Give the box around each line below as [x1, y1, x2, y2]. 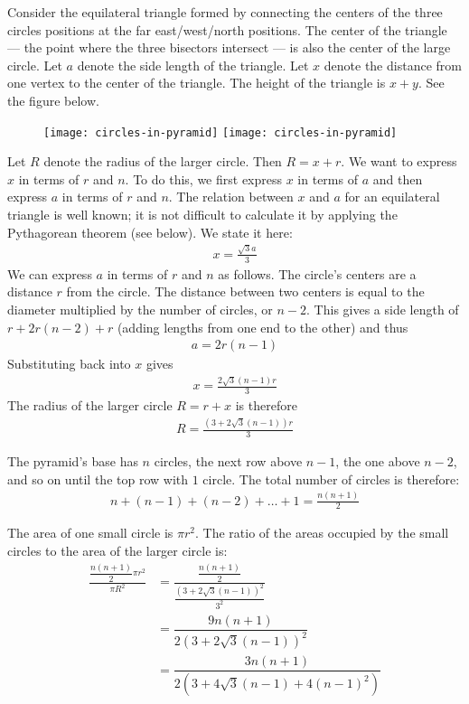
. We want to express [341, 152, 457, 171]
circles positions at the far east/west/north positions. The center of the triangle [7, 20, 447, 39]
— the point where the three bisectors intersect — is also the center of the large [7, 38, 451, 57]
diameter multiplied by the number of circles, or [7, 299, 273, 318]
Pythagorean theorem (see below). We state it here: [7, 222, 293, 241]
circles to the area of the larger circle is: [7, 541, 228, 560]
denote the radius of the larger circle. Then [43, 152, 282, 171]
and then [372, 169, 423, 188]
